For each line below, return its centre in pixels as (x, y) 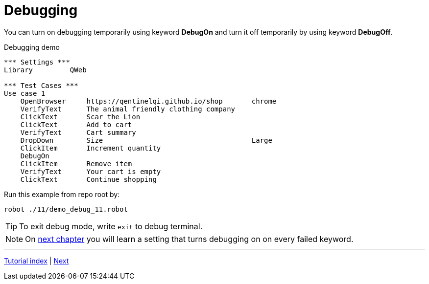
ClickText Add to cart (76, 124)
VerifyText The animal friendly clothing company (128, 109)
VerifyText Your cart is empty (91, 171)
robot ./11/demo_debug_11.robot (66, 209)
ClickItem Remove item (76, 164)
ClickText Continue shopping (88, 179)
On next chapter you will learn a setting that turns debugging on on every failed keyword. (189, 239)
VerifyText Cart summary (78, 132)
